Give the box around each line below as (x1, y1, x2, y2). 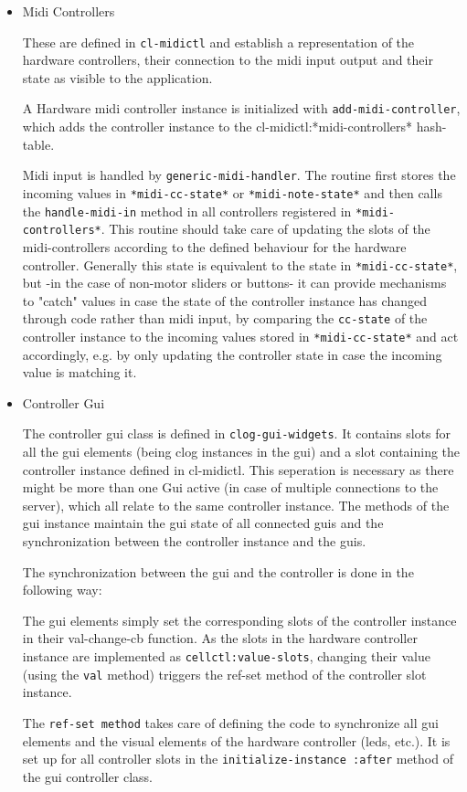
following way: (22, 580, 102, 599)
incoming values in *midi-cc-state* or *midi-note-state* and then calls (22, 183, 442, 202)
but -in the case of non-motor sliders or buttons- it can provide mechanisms (22, 273, 447, 292)
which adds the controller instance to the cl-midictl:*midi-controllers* (22, 117, 413, 136)
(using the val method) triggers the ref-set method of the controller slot (22, 664, 427, 683)
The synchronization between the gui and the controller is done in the (22, 562, 414, 581)
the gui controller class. (22, 766, 153, 786)
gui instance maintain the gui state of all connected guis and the (22, 513, 384, 533)
